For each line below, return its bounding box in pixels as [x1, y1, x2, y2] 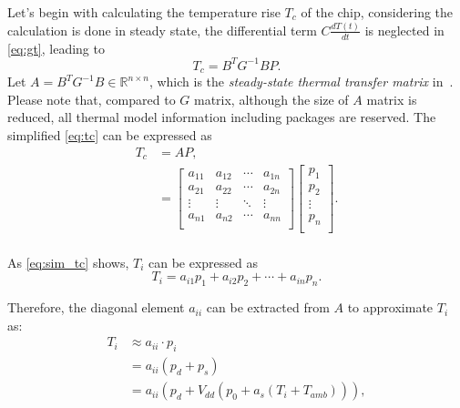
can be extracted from [206, 298, 330, 317]
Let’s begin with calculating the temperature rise [7, 3, 281, 21]
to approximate [347, 298, 434, 317]
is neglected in [364, 20, 445, 39]
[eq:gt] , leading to [7, 38, 105, 57]
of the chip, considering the [301, 3, 454, 21]
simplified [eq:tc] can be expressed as [7, 126, 212, 145]
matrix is [366, 89, 417, 108]
